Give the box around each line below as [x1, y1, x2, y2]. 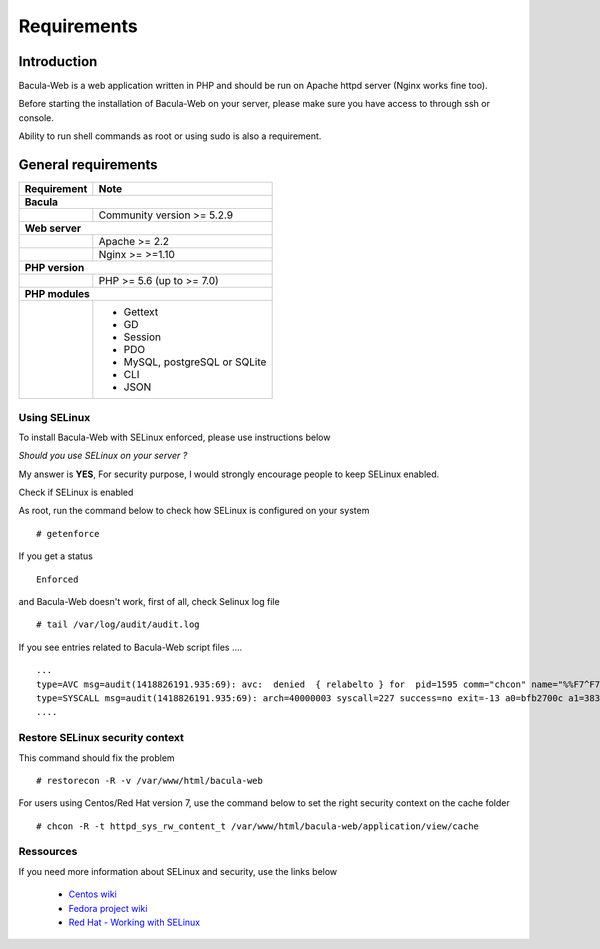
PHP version [24, 261, 85, 275]
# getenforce [36, 528, 100, 539]
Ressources [18, 845, 78, 859]
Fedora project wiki [68, 902, 148, 914]
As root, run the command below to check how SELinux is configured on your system [18, 505, 370, 517]
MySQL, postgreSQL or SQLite [123, 355, 267, 369]
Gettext [123, 305, 159, 319]
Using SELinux [18, 410, 91, 424]
